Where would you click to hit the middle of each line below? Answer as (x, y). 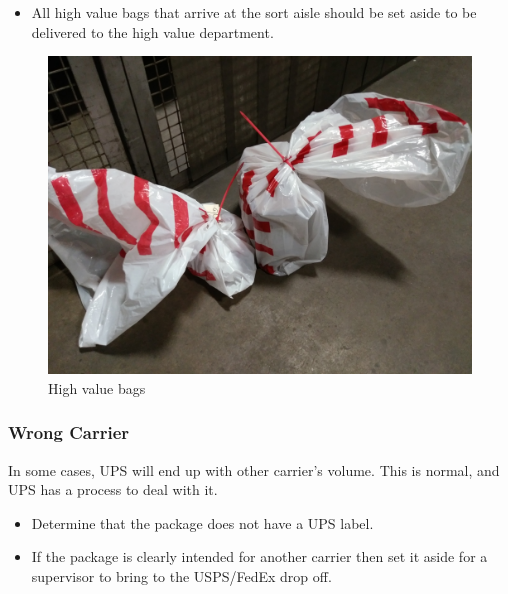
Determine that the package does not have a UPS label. (202, 522)
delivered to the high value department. (152, 31)
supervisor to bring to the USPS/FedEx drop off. (181, 575)
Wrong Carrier (69, 432)
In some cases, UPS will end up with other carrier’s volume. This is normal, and (254, 469)
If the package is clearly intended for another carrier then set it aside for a (259, 556)
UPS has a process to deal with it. (113, 489)
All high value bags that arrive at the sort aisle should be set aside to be (254, 12)
